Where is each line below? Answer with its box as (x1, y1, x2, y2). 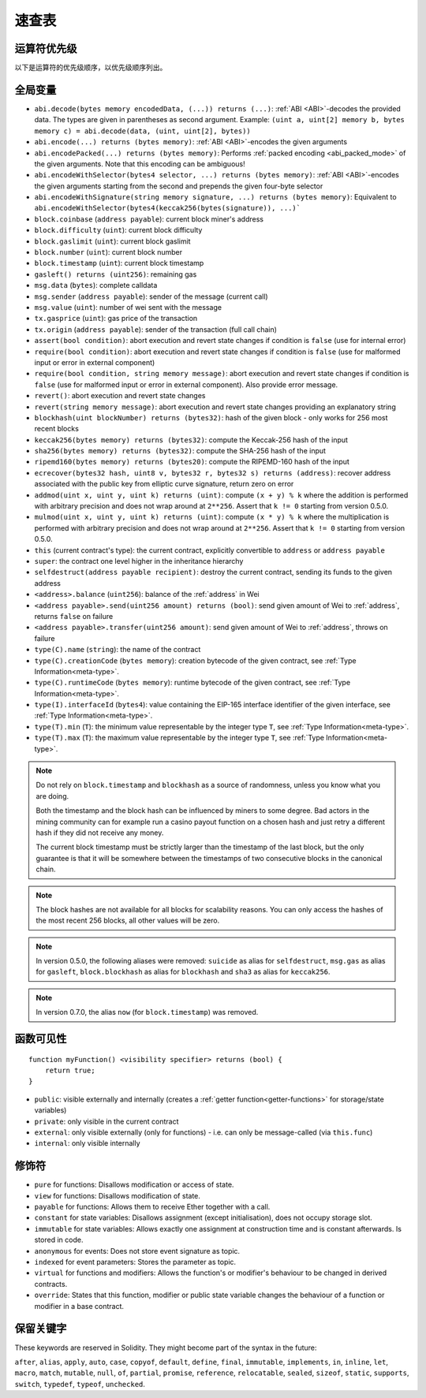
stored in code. (34, 1235, 84, 1245)
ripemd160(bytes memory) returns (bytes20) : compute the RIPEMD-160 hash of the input (34, 457, 350, 467)
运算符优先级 (14, 42, 77, 55)
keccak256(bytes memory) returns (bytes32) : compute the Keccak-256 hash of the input (34, 434, 349, 445)
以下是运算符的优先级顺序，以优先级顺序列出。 (14, 63, 167, 73)
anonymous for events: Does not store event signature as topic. (34, 1246, 241, 1255)
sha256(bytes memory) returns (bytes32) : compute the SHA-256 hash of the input (34, 446, 327, 456)
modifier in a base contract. (34, 1301, 125, 1310)
